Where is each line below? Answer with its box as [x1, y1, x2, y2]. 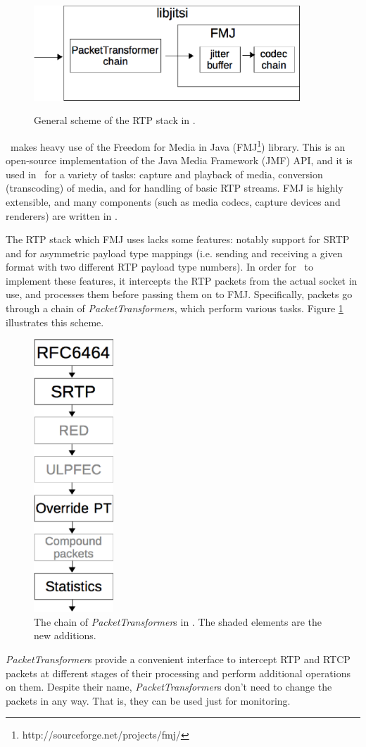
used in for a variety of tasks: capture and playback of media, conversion [6, 166, 323, 181]
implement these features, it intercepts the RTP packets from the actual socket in [6, 273, 358, 288]
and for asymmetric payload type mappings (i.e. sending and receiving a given [6, 245, 343, 260]
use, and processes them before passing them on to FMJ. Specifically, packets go [6, 287, 353, 302]
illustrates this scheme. [6, 314, 104, 329]
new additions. [34, 628, 96, 643]
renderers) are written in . [6, 208, 118, 223]
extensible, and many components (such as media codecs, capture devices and [6, 194, 341, 209]
